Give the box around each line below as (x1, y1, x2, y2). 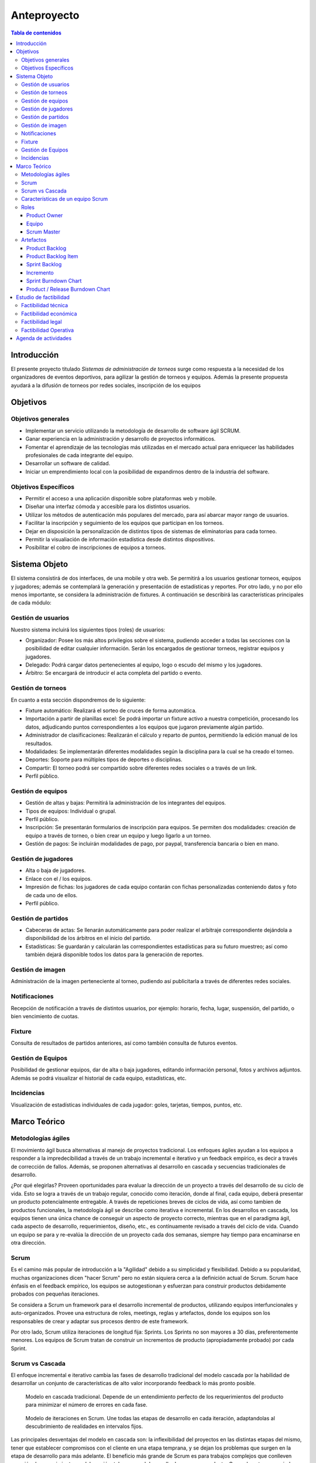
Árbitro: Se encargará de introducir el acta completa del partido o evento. (25, 669, 202, 676)
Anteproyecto (11, 9, 80, 22)
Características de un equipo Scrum (21, 195, 108, 202)
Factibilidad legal (21, 318, 62, 325)
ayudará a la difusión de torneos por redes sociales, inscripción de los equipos (11, 382, 201, 389)
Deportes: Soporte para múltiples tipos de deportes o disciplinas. (25, 756, 183, 763)
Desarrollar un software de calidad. (25, 460, 111, 467)
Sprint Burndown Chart (26, 277, 82, 284)
